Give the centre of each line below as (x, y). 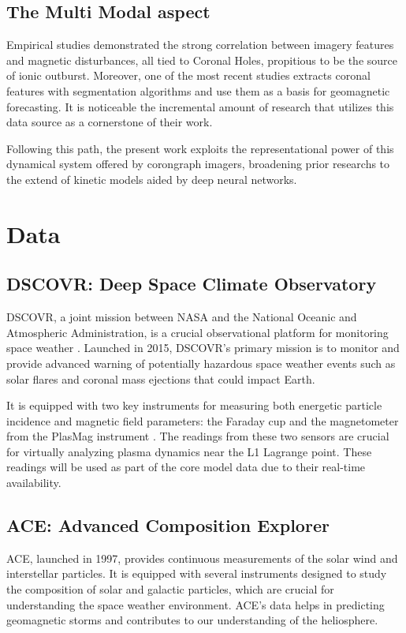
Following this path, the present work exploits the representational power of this (200, 148)
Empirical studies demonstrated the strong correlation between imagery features (200, 45)
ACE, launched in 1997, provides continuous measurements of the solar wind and (202, 558)
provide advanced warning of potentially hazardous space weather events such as (201, 363)
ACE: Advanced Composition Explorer (168, 525)
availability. (34, 483)
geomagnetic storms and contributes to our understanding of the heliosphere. (192, 620)
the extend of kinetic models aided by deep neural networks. (152, 179)
